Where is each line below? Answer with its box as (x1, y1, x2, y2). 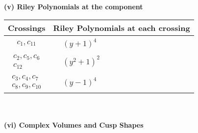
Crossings (8, 22, 46, 33)
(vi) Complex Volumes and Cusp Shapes (4, 120, 144, 130)
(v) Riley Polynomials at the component (4, 1, 143, 11)
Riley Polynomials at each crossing (53, 22, 190, 33)
